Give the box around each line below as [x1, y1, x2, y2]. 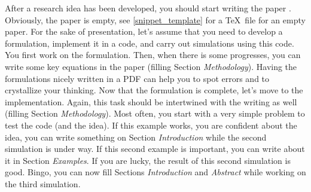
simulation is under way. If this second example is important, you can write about [5, 142, 305, 155]
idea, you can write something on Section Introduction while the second [5, 130, 267, 143]
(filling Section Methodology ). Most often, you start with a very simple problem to [5, 107, 305, 120]
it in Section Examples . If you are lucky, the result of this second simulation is [5, 154, 291, 166]
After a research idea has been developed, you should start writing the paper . [5, 2, 291, 14]
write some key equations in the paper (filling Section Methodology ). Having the [5, 60, 297, 72]
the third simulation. [5, 177, 81, 190]
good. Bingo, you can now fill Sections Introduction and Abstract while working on [5, 166, 306, 178]
